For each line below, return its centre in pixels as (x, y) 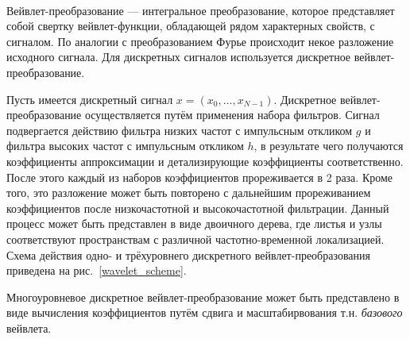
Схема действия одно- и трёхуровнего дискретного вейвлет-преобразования (188, 254)
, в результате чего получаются (329, 146)
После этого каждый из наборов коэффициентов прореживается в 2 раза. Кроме (200, 177)
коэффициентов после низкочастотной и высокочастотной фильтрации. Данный (198, 208)
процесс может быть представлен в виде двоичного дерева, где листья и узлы (194, 223)
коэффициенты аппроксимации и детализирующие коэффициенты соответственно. (205, 161)
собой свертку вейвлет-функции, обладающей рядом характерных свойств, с (191, 26)
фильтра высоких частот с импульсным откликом (125, 146)
